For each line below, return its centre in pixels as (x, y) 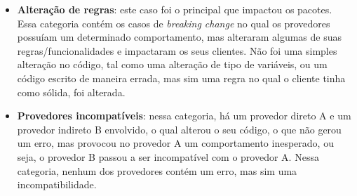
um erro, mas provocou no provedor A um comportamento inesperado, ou (175, 143)
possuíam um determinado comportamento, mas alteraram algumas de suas (179, 37)
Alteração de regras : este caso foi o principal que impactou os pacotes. (175, 9)
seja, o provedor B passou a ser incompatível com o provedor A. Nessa (168, 156)
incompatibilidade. (57, 184)
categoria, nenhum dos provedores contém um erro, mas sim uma (157, 170)
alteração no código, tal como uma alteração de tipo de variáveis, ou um (172, 64)
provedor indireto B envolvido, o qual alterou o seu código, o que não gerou (179, 129)
